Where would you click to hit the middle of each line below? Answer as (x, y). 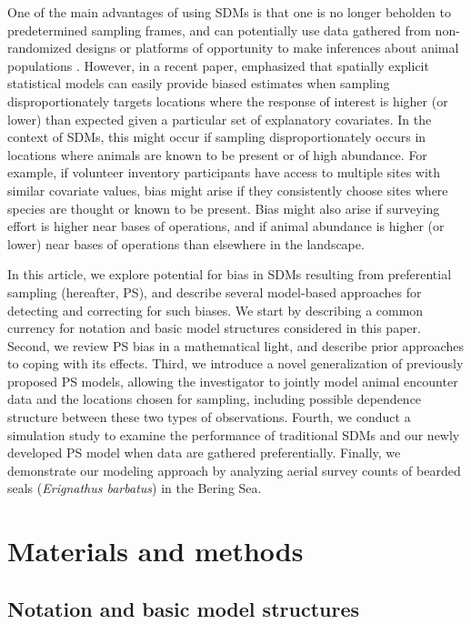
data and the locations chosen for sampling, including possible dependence (215, 399)
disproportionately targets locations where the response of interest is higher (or (228, 101)
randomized (40, 48)
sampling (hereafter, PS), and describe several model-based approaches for (215, 292)
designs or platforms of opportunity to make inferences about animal (267, 48)
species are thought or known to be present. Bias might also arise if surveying (224, 208)
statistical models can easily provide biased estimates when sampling (199, 83)
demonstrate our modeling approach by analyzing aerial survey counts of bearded (234, 470)
